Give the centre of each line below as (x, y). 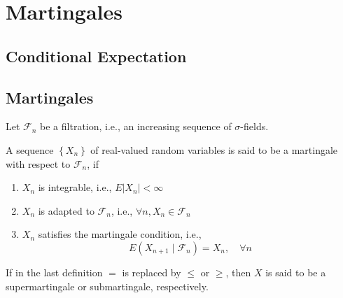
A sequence (30, 149)
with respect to (38, 163)
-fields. (254, 126)
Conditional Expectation (96, 56)
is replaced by (152, 272)
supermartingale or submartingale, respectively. (107, 286)
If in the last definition (54, 272)
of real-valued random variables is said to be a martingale (214, 149)
